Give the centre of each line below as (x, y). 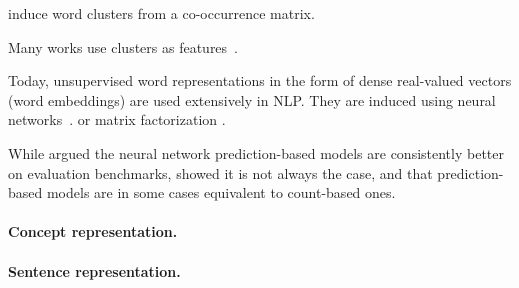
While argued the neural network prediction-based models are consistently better (256, 152)
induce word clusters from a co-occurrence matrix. (161, 13)
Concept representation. (93, 231)
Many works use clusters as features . (123, 46)
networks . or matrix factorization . (117, 119)
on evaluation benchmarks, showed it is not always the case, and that (220, 172)
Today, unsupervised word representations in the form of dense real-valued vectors (260, 80)
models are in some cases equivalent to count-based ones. (221, 192)
